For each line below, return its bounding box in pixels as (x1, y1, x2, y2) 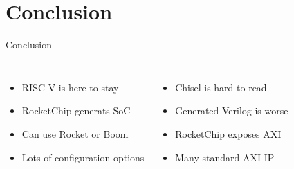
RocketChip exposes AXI (175, 126, 282, 141)
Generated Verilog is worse (175, 103, 288, 118)
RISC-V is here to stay (21, 80, 119, 94)
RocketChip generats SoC (21, 103, 131, 118)
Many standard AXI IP (175, 150, 275, 164)
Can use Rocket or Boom (21, 126, 129, 141)
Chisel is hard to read (175, 80, 267, 94)
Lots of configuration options (21, 150, 145, 164)
